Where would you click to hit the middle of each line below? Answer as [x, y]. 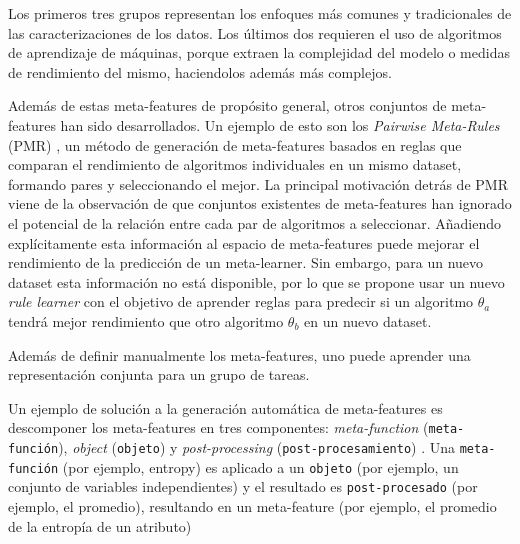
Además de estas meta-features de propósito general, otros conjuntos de [227, 105]
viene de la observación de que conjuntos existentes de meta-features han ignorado [260, 203]
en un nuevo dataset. [368, 320]
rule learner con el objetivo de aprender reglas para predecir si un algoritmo [241, 301]
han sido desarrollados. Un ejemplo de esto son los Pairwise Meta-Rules [280, 124]
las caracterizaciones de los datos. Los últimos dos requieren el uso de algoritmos [255, 32]
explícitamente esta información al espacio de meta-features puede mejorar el [244, 242]
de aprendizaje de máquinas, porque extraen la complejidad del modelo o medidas [259, 52]
